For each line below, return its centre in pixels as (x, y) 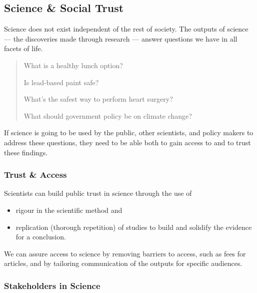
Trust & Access (35, 175)
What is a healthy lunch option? (73, 65)
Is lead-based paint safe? (61, 82)
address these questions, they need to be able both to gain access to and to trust (127, 142)
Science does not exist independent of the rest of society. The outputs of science (126, 29)
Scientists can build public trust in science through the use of (98, 193)
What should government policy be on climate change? (108, 115)
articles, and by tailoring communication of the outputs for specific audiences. (123, 263)
